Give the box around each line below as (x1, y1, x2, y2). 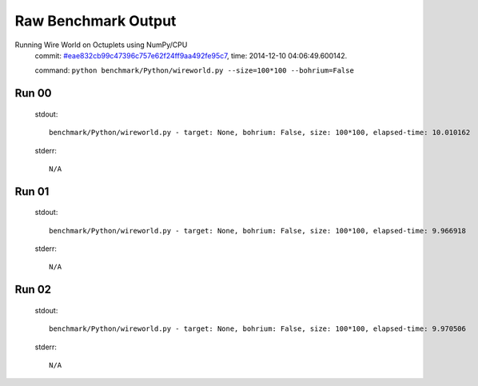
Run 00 (14, 86, 52, 100)
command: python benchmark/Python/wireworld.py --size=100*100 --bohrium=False (34, 66, 355, 75)
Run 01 (14, 185, 50, 198)
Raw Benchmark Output (14, 12, 177, 30)
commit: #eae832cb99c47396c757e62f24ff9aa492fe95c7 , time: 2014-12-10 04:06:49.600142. (34, 50, 348, 60)
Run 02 (14, 283, 52, 296)
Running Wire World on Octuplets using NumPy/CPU (14, 40, 188, 50)
